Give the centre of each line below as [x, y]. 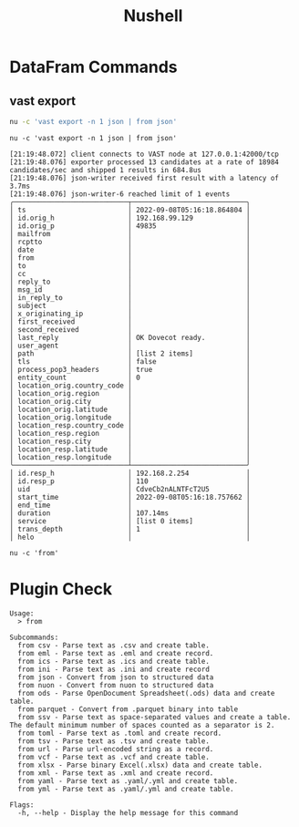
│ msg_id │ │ [130, 289]
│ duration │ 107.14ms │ [130, 513]
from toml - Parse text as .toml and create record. [120, 733]
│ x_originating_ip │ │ [130, 314]
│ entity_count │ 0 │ [130, 377]
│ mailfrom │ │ [130, 233]
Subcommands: [34, 637]
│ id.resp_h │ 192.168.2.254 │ [130, 473]
